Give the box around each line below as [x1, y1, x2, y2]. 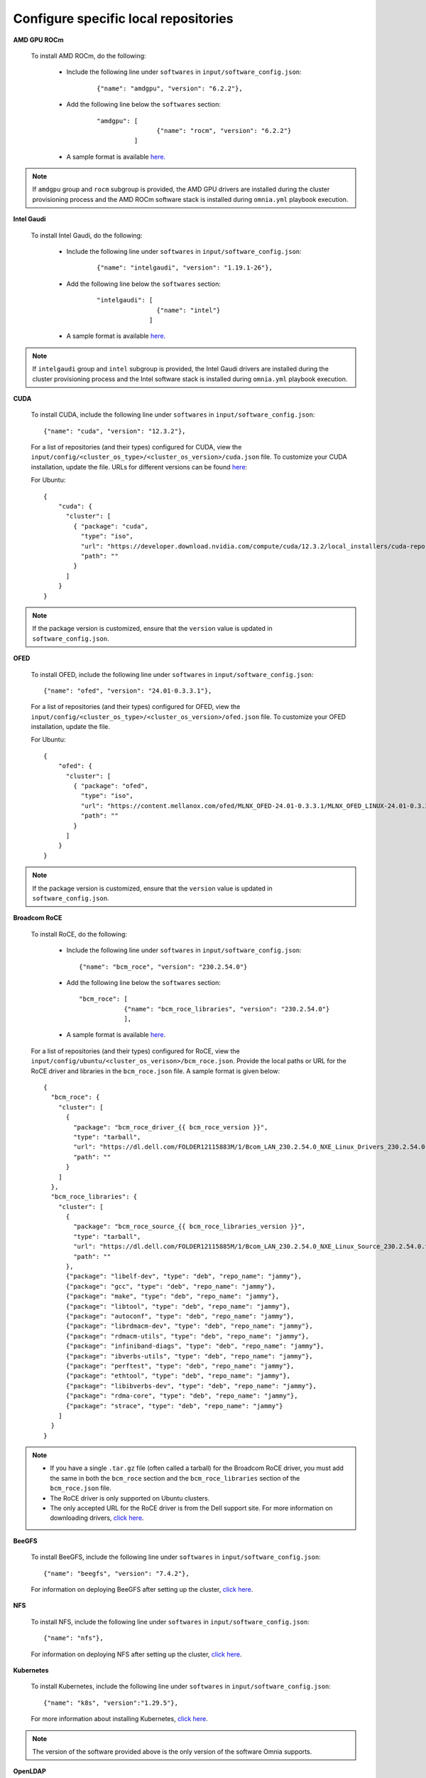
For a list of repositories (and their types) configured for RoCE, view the [31, 1046, 241, 1055]
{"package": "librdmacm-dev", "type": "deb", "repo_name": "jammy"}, [65, 1322, 313, 1330]
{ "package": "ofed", [73, 782, 149, 790]
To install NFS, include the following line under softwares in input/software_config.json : [31, 1617, 310, 1626]
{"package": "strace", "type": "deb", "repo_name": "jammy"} [65, 1402, 283, 1410]
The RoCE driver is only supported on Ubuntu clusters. [50, 1494, 210, 1502]
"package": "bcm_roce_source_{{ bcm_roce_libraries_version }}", [73, 1223, 306, 1230]
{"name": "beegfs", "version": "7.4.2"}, [43, 1569, 190, 1577]
